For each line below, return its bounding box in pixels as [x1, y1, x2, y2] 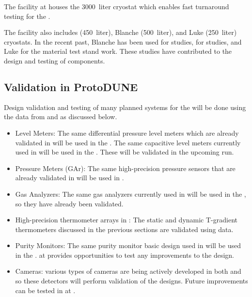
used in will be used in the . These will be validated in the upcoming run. [15, 147, 234, 157]
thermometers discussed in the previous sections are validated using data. [15, 224, 234, 234]
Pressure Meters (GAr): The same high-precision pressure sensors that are [15, 163, 236, 173]
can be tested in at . [15, 285, 76, 295]
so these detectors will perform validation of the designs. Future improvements [15, 276, 248, 286]
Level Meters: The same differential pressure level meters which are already [15, 127, 239, 138]
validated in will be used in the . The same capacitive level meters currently [15, 137, 241, 147]
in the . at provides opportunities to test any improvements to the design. [15, 250, 235, 260]
